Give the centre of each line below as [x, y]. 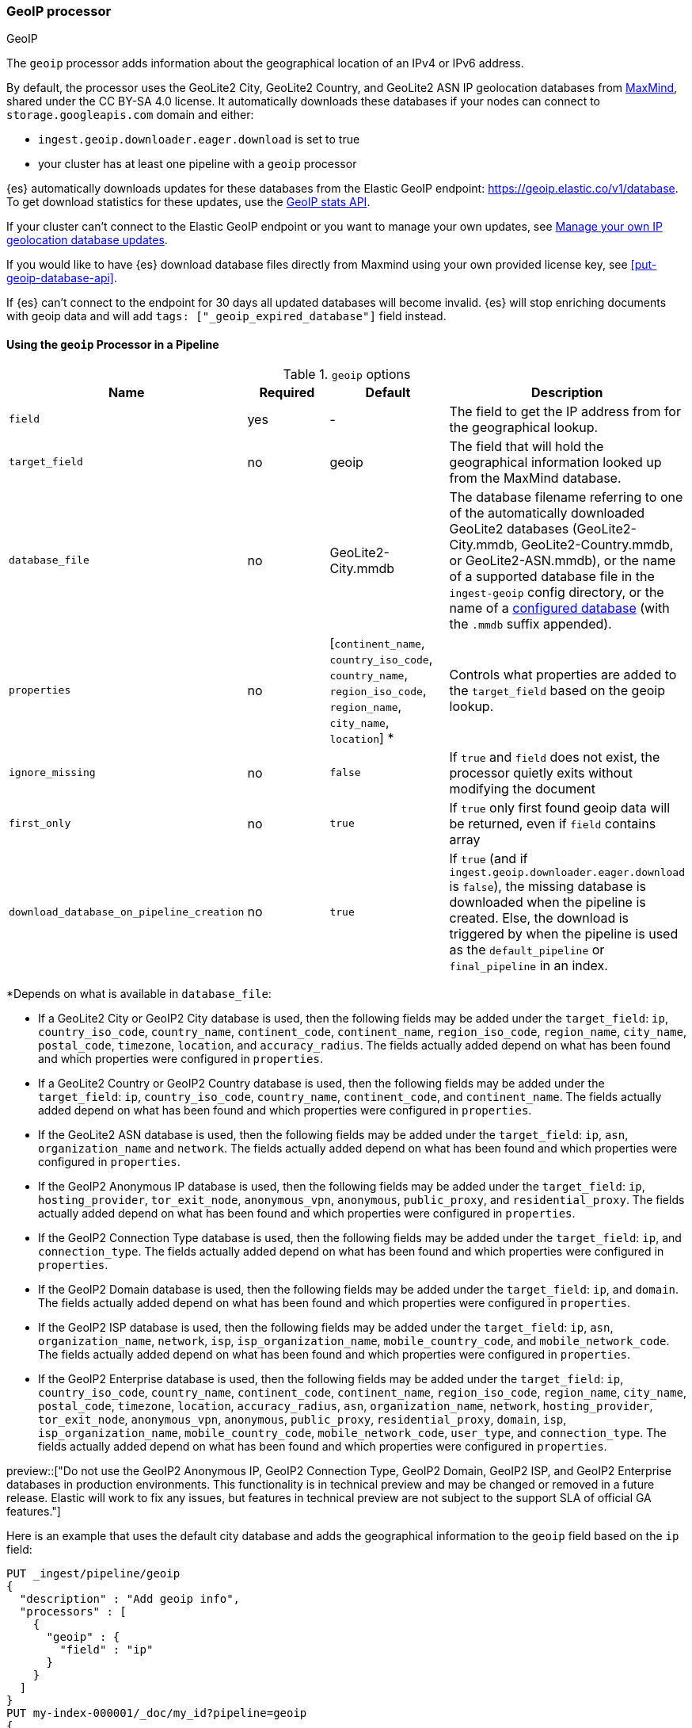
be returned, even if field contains [553, 823]
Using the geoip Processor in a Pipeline [113, 344]
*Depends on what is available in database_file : [139, 993]
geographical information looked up [555, 462]
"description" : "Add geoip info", [130, 1598]
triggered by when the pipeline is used [564, 933]
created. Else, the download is [539, 918]
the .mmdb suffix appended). [530, 623]
